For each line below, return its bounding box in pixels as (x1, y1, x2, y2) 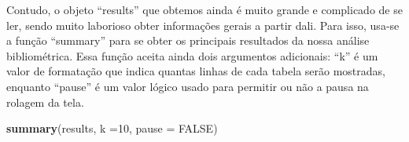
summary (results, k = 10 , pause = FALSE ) (6, 120, 218, 137)
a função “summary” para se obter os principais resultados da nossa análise (6, 32, 370, 49)
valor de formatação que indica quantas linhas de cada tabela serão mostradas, (6, 63, 385, 79)
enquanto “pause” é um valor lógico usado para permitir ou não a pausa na (6, 78, 369, 94)
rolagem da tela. (6, 93, 84, 110)
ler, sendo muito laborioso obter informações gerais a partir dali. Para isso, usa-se (6, 16, 400, 33)
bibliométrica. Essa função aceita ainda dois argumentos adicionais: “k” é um (6, 47, 378, 64)
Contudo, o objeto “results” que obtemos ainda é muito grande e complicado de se (6, 2, 403, 17)
